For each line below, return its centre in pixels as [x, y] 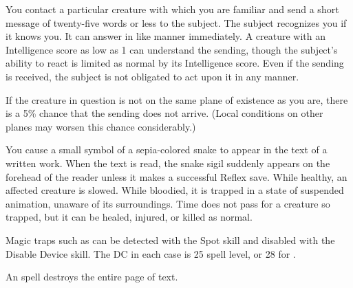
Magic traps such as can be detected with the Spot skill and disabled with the [170, 240]
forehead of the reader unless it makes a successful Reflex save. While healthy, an [176, 176]
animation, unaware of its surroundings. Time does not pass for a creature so [168, 203]
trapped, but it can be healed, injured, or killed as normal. [129, 217]
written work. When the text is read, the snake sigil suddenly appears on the [168, 163]
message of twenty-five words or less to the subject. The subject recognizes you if [176, 22]
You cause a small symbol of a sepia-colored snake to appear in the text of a [167, 149]
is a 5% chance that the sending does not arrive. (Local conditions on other [164, 113]
